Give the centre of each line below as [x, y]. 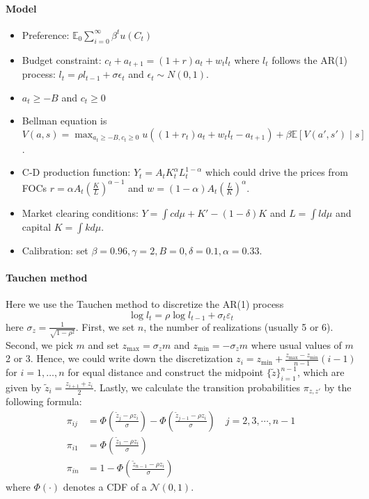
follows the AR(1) [309, 59]
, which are [321, 372]
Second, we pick [39, 344]
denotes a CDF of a [105, 487]
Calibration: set [55, 250]
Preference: [46, 34]
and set [103, 344]
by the [338, 387]
